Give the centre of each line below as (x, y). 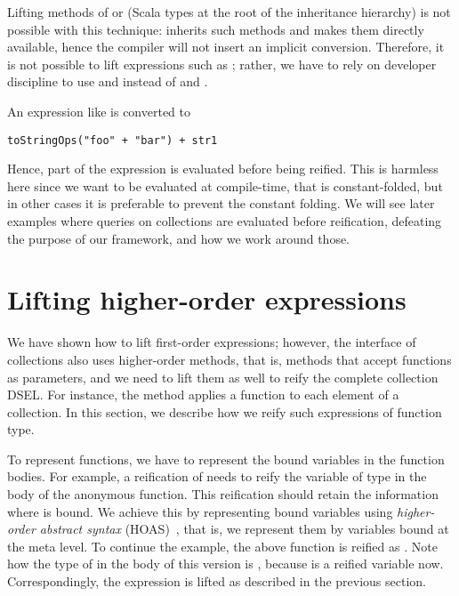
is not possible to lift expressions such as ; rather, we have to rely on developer (222, 64)
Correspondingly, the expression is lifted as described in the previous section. (217, 581)
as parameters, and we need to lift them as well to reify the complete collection (223, 377)
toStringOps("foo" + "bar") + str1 (113, 140)
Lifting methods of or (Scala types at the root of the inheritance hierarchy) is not (229, 12)
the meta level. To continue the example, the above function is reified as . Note (222, 546)
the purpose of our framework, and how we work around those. (179, 238)
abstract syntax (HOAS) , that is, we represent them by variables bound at (244, 529)
